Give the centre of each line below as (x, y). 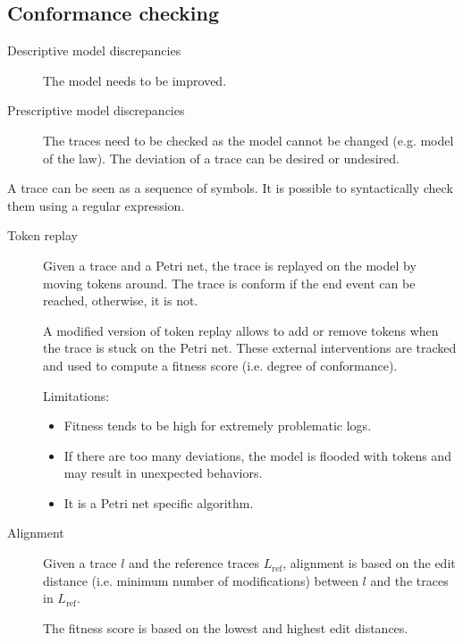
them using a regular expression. (96, 205)
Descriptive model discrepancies (94, 50)
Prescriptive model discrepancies (96, 110)
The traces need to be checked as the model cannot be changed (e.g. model (248, 140)
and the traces (409, 580)
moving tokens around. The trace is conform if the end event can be (229, 283)
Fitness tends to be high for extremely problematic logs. (218, 426)
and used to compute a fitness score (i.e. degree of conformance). (220, 365)
